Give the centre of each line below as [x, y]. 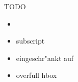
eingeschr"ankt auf [45, 58]
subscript [30, 41]
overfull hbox [36, 75]
